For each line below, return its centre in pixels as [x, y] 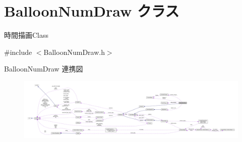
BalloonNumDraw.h [74, 52]
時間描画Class [26, 35]
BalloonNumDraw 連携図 [44, 69]
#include [18, 52]
